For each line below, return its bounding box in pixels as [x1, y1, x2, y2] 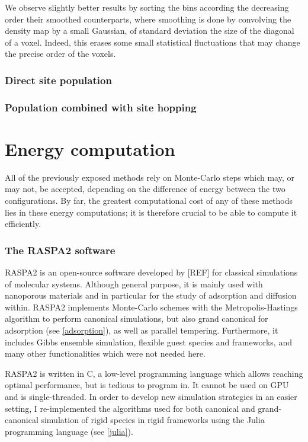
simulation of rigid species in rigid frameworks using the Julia [41, 414, 265, 426]
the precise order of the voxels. [5, 47, 116, 60]
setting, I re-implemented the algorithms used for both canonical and [5, 402, 255, 414]
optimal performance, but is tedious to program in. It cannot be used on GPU [5, 379, 289, 391]
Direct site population [5, 72, 112, 87]
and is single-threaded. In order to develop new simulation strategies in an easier [5, 390, 297, 402]
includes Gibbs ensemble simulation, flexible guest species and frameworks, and [5, 335, 292, 348]
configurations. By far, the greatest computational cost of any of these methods [5, 194, 293, 206]
